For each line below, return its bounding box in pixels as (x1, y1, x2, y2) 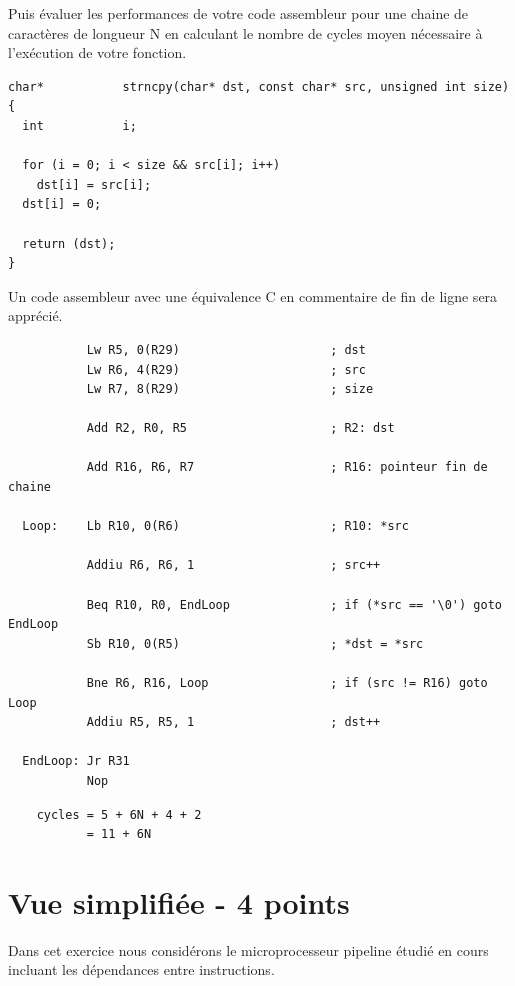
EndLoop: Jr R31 (22, 754, 130, 769)
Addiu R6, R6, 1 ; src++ (86, 558, 381, 573)
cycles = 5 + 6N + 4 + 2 (36, 807, 202, 822)
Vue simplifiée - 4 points (8, 881, 350, 922)
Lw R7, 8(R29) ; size (86, 382, 374, 397)
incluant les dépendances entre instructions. (8, 959, 275, 980)
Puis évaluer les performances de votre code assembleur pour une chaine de (8, 3, 469, 23)
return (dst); (22, 236, 116, 251)
